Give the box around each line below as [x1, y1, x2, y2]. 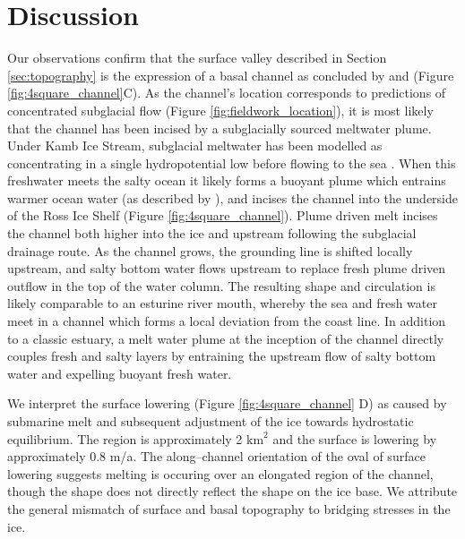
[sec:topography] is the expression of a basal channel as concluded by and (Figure [7, 65, 454, 84]
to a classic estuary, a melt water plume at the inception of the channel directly [7, 329, 444, 347]
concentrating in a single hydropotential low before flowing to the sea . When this [7, 153, 456, 172]
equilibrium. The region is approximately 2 [7, 429, 243, 448]
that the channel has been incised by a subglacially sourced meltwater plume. [7, 118, 432, 137]
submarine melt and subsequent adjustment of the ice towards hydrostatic [7, 412, 414, 430]
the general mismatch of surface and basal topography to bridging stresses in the [7, 499, 451, 518]
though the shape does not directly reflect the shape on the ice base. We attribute [7, 482, 458, 500]
